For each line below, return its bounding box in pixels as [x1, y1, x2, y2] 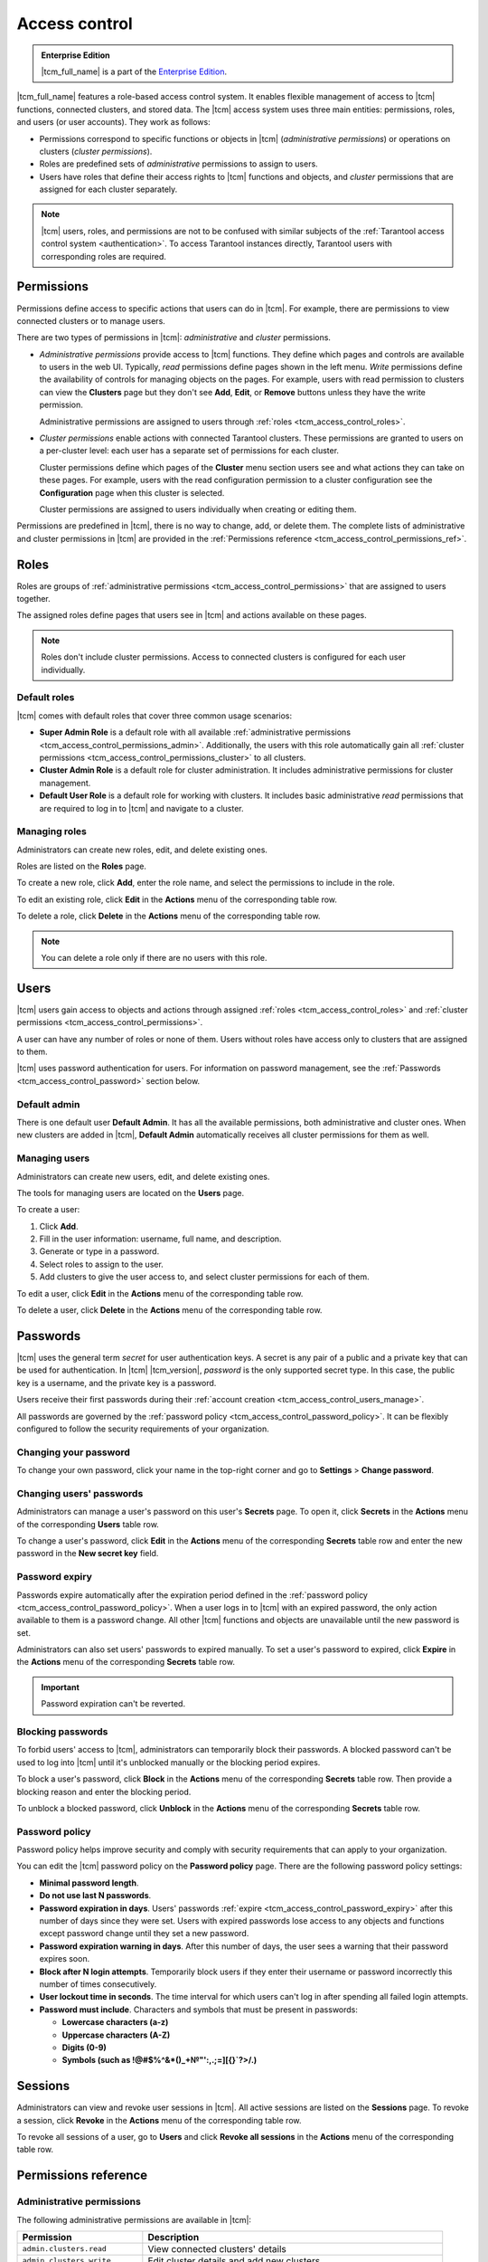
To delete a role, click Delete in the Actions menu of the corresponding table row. [16, 910, 321, 922]
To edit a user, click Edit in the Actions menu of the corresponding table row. [16, 1288, 304, 1298]
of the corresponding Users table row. [16, 1518, 160, 1529]
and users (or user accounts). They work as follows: [16, 117, 211, 128]
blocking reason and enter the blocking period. [16, 1786, 192, 1797]
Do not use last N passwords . [39, 1890, 152, 1901]
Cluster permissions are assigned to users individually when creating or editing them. [39, 504, 357, 515]
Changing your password [16, 1446, 131, 1459]
